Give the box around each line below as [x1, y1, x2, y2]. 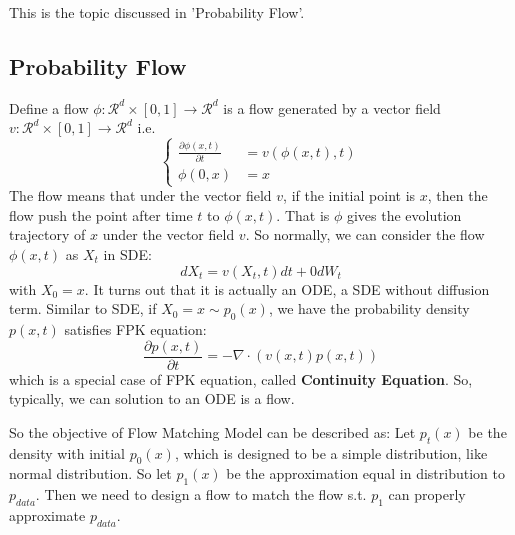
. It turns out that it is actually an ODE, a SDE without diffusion [84, 278, 490, 299]
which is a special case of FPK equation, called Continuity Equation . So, [9, 368, 473, 389]
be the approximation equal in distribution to [226, 463, 505, 484]
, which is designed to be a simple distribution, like [174, 442, 488, 463]
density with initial [9, 442, 125, 463]
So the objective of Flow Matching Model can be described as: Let [9, 421, 416, 442]
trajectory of [9, 224, 86, 245]
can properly [388, 484, 466, 505]
